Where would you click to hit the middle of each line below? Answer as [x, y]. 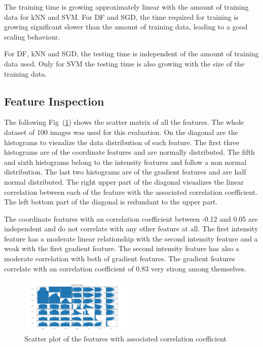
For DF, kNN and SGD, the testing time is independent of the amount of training [131, 54]
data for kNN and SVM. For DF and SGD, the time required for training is [121, 16]
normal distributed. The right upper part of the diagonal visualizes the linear [124, 181]
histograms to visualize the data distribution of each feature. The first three [122, 142]
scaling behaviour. [32, 36]
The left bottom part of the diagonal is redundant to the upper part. [111, 202]
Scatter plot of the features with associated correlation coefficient [125, 339]
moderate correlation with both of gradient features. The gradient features [120, 258]
